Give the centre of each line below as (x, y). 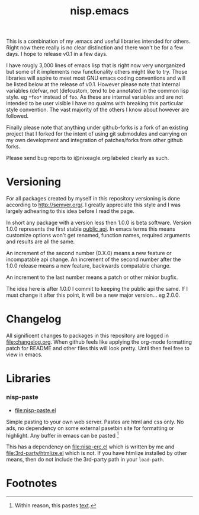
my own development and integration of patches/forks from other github (94, 140)
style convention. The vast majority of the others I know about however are (98, 110)
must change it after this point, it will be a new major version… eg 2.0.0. (93, 295)
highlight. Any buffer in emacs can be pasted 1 (62, 435)
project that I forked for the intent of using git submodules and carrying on (97, 134)
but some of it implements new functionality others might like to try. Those (97, 72)
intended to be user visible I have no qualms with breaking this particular (95, 103)
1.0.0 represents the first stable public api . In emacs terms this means (91, 229)
